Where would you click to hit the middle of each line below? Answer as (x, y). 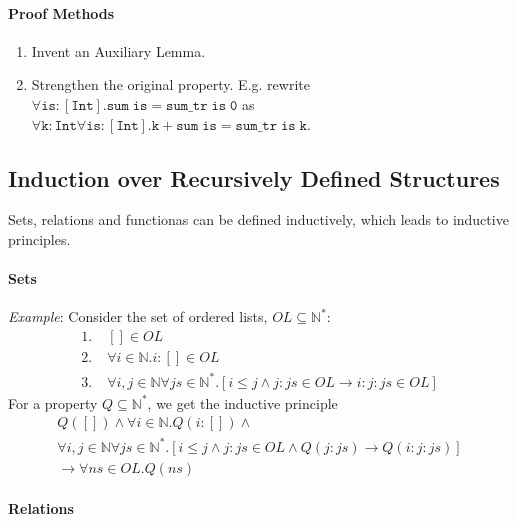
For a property (53, 402)
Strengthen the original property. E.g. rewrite (170, 84)
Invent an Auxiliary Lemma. (118, 50)
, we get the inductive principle (242, 402)
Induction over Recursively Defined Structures (254, 177)
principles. (39, 238)
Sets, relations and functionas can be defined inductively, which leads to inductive (258, 219)
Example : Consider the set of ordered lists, (138, 316)
